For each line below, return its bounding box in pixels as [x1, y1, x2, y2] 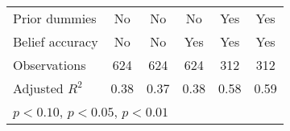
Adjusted [13, 79, 64, 97]
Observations [13, 55, 86, 74]
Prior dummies [13, 9, 97, 27]
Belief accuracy [13, 32, 98, 51]
